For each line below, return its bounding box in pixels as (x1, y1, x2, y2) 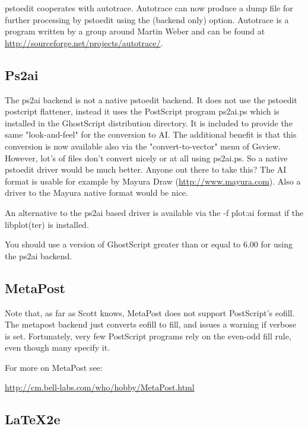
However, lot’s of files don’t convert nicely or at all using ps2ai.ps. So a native (5, 151, 288, 164)
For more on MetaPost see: (5, 361, 103, 373)
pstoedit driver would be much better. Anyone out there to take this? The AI (5, 163, 287, 176)
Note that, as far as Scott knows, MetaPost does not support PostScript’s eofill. (5, 306, 295, 319)
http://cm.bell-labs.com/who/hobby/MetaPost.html (5, 381, 195, 393)
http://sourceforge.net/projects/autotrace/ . (5, 36, 163, 49)
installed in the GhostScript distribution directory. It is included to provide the (5, 116, 293, 129)
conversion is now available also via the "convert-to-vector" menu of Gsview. (5, 139, 281, 152)
